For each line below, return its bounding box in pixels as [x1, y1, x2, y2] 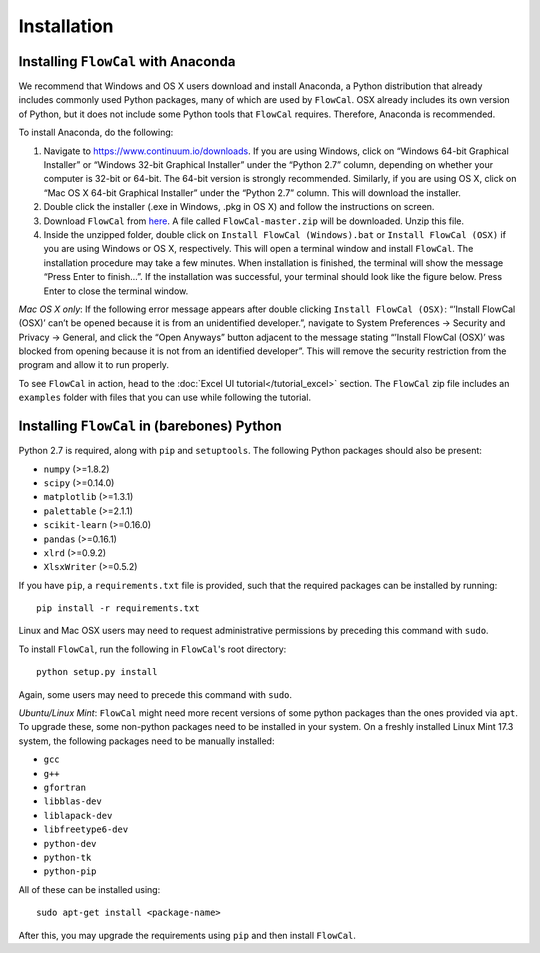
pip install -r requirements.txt [36, 603, 200, 614]
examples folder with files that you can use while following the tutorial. [18, 391, 312, 404]
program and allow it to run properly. [18, 359, 170, 371]
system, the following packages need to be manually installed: [18, 735, 275, 747]
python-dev [43, 838, 97, 849]
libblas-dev [43, 796, 102, 807]
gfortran [43, 781, 87, 793]
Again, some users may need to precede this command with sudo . [18, 688, 293, 700]
